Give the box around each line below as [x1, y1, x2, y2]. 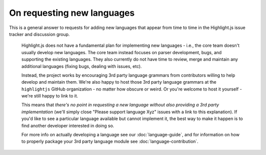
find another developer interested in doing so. [21, 123, 114, 128]
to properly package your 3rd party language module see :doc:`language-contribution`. [21, 138, 199, 145]
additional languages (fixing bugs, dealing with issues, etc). [21, 63, 142, 69]
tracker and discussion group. [9, 31, 70, 37]
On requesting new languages [9, 7, 135, 18]
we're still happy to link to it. [21, 93, 78, 99]
